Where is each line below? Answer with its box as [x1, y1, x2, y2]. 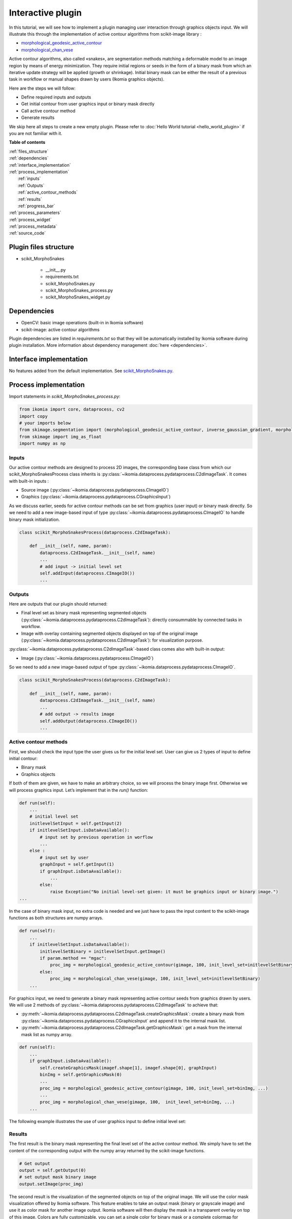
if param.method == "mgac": [39, 956, 107, 961]
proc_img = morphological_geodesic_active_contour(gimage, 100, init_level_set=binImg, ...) [39, 1085, 269, 1091]
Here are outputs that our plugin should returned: [9, 601, 108, 607]
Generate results [21, 115, 55, 120]
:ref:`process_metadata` [9, 223, 57, 229]
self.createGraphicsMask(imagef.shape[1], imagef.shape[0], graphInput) [39, 1065, 217, 1070]
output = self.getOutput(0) [19, 1167, 86, 1173]
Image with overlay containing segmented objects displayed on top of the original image [21, 630, 198, 636]
